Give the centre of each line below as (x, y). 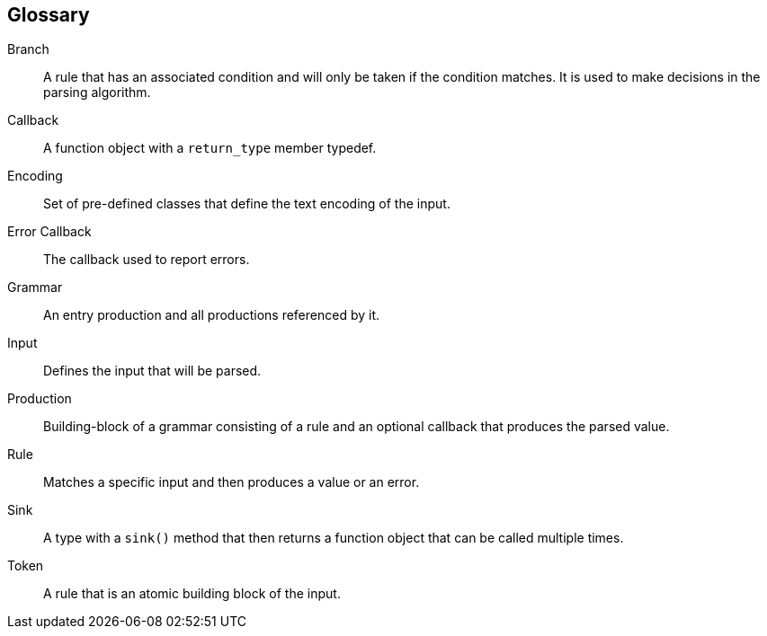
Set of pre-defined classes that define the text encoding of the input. (247, 204)
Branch (28, 49)
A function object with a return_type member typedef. (210, 148)
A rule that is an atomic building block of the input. (192, 594)
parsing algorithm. (97, 93)
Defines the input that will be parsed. (152, 371)
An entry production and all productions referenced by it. (212, 315)
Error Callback (49, 232)
